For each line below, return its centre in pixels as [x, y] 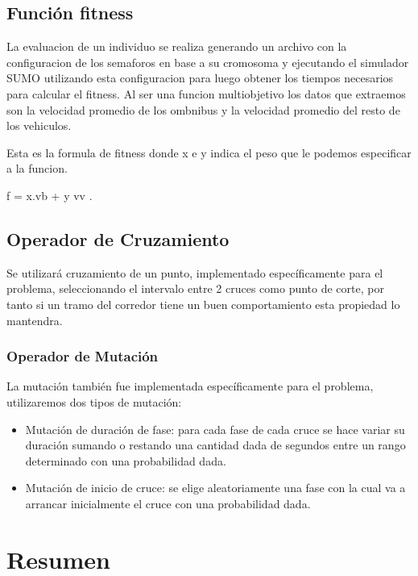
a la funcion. [37, 168]
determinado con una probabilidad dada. [126, 460]
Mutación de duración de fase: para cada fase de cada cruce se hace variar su [215, 429]
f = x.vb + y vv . [50, 195]
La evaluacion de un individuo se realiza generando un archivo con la [177, 46]
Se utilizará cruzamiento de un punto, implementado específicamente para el [195, 272]
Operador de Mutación [83, 356]
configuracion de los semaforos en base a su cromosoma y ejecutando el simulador [208, 62]
